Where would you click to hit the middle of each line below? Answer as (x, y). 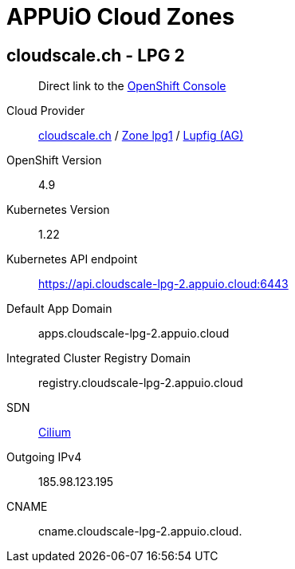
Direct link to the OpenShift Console (132, 86)
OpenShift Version (54, 160)
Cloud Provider (46, 111)
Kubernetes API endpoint (72, 259)
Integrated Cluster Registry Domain (99, 358)
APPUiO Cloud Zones (121, 17)
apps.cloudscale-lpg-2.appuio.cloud (134, 334)
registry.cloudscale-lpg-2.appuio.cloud (141, 383)
